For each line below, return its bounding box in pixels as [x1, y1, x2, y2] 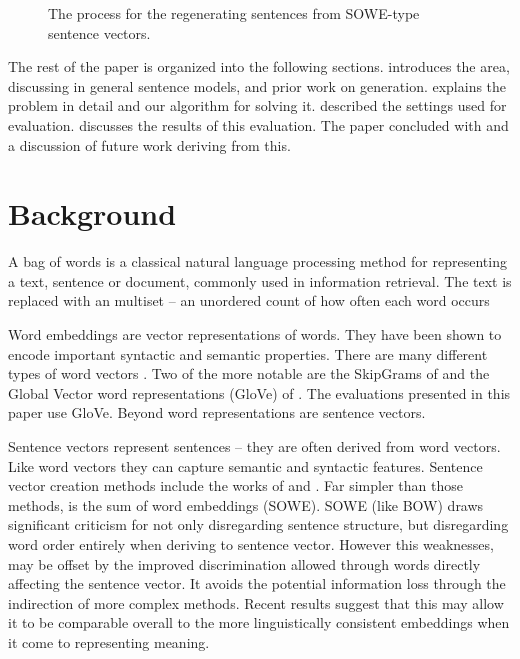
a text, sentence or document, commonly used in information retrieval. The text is [8, 270, 512, 291]
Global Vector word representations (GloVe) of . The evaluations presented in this [8, 382, 511, 403]
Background [8, 193, 177, 234]
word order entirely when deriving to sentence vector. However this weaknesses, [8, 534, 494, 554]
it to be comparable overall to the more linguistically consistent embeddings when [8, 612, 510, 633]
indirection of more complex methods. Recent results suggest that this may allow [8, 592, 504, 613]
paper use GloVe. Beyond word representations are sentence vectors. [8, 402, 426, 423]
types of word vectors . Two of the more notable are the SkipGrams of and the [8, 363, 490, 384]
